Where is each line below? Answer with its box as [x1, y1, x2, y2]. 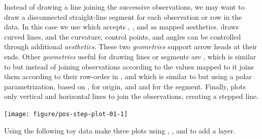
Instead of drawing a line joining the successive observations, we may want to [4, 2, 245, 12]
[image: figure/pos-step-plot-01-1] [4, 110, 128, 118]
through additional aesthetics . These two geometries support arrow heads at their [4, 41, 257, 52]
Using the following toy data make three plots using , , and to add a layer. [4, 125, 236, 135]
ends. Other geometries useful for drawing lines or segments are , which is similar [4, 51, 256, 61]
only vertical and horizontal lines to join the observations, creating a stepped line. [4, 91, 258, 101]
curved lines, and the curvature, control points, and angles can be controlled [4, 31, 241, 42]
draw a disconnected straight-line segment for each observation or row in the [4, 11, 242, 22]
